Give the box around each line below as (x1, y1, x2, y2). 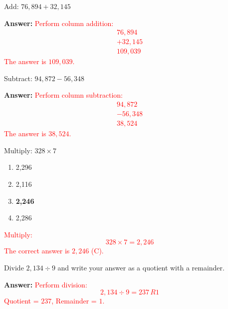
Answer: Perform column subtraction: (4, 90, 123, 100)
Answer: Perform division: (4, 279, 87, 289)
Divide (4, 262, 24, 272)
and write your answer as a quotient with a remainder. (57, 262, 225, 272)
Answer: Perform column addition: (4, 18, 114, 28)
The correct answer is (4, 245, 70, 256)
